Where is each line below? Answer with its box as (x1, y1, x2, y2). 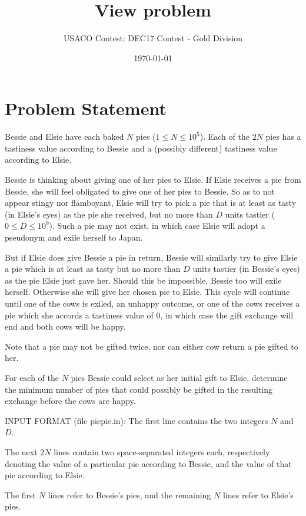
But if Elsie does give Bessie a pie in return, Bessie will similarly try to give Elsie (5, 251, 298, 263)
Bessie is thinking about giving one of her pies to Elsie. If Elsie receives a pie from (5, 173, 301, 186)
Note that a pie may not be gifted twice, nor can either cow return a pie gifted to (5, 340, 298, 352)
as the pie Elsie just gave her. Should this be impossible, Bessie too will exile (5, 274, 282, 286)
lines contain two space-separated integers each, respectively (54, 445, 270, 458)
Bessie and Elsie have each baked (5, 130, 124, 143)
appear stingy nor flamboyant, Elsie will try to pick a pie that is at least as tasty (5, 196, 297, 209)
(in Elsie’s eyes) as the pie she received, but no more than (5, 208, 213, 220)
